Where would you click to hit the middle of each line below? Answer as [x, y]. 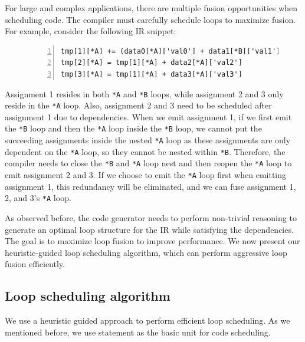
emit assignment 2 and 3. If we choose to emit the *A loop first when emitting [146, 175]
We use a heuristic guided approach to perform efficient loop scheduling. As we [147, 320]
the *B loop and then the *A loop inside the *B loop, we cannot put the [133, 128]
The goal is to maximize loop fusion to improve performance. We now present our [152, 241]
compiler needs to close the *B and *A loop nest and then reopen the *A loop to [148, 163]
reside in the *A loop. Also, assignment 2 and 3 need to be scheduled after [138, 105]
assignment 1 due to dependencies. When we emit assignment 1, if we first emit [148, 116]
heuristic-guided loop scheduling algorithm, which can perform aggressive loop [146, 252]
